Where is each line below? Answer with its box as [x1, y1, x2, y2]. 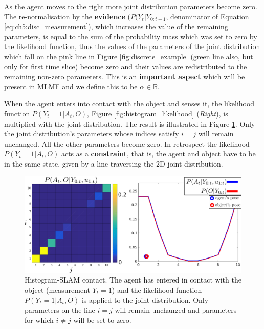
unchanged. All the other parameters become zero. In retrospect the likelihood [4, 138, 250, 149]
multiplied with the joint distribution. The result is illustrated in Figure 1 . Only [4, 118, 255, 129]
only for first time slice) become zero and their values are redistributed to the [4, 61, 247, 72]
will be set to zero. [73, 314, 131, 325]
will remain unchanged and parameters [115, 304, 237, 315]
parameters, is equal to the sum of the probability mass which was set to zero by [4, 31, 257, 41]
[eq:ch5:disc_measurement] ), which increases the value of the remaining [4, 21, 228, 32]
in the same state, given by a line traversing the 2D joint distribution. [4, 158, 223, 169]
